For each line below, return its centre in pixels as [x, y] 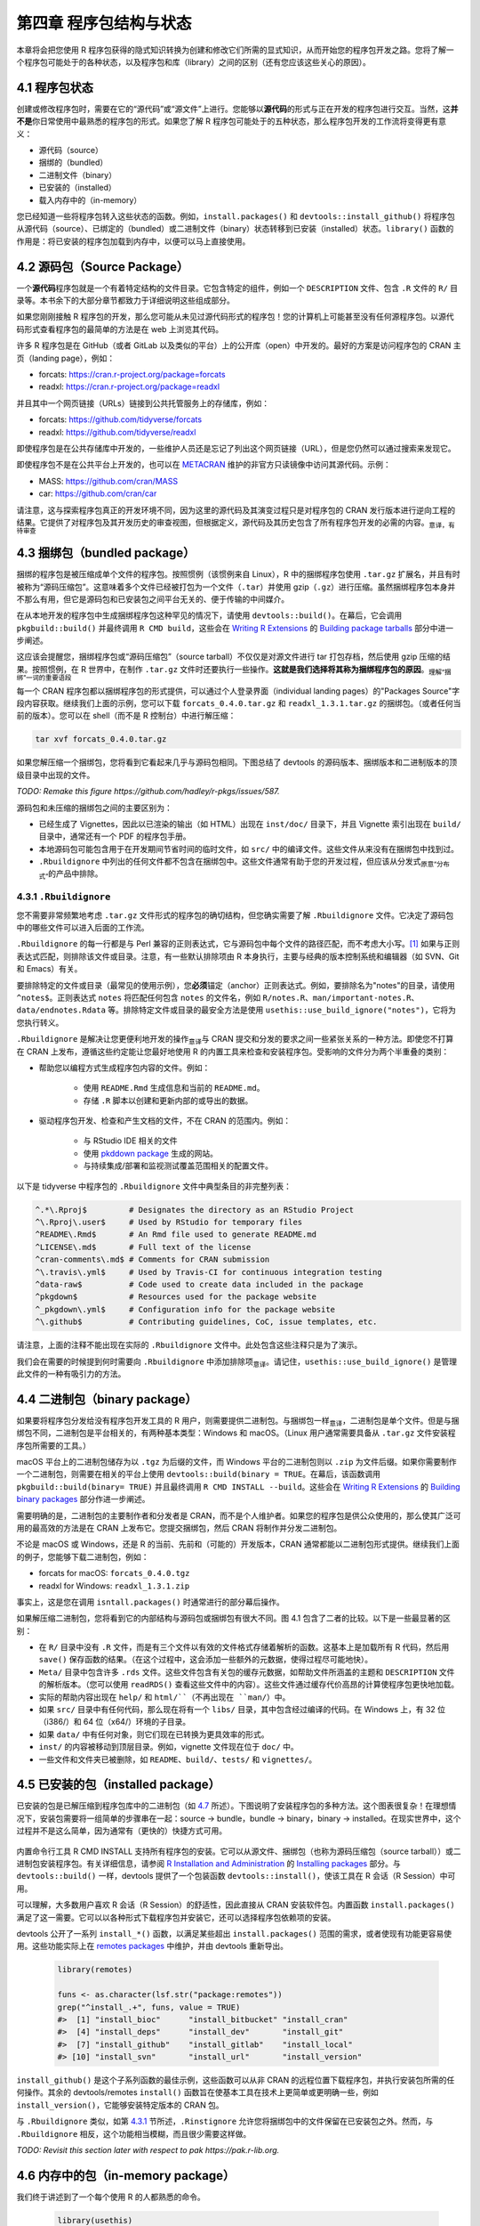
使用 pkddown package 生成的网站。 [150, 1153]
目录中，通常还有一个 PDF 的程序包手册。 [115, 836]
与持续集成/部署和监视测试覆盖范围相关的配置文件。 [178, 1166]
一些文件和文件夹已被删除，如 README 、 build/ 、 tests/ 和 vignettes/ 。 [178, 1759]
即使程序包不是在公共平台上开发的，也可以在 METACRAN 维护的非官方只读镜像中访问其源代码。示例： [204, 465]
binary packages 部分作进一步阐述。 [83, 1499]
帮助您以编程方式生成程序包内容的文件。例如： [124, 1068]
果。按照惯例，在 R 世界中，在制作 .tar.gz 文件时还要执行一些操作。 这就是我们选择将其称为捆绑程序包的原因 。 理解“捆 [234, 670]
